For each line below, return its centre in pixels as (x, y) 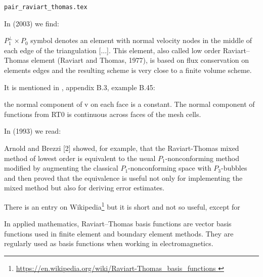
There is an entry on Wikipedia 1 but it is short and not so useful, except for (122, 206)
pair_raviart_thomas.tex (46, 7)
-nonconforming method (202, 158)
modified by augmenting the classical (61, 168)
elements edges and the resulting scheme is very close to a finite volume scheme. (128, 70)
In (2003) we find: (32, 23)
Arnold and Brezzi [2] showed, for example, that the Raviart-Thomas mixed (122, 148)
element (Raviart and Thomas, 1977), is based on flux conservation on (140, 60)
